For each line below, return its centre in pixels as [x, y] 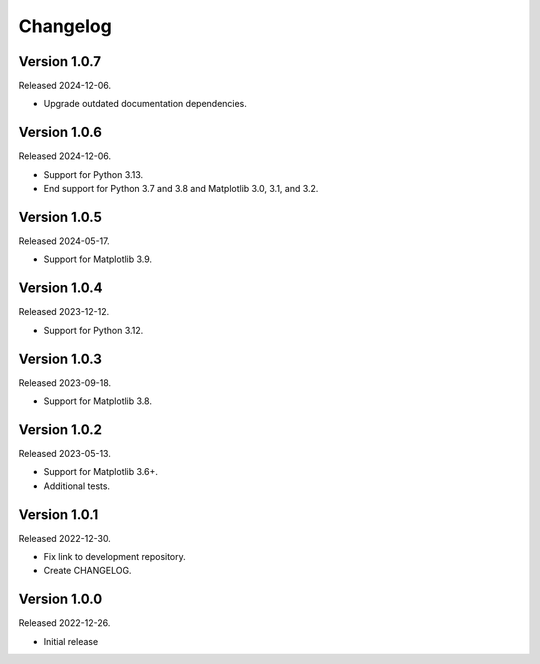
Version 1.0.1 [58, 514]
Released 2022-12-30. [65, 538]
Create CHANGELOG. [87, 571]
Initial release [71, 641]
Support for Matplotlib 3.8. [97, 401]
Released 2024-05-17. [64, 241]
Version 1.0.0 [60, 599]
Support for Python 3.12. [93, 330]
